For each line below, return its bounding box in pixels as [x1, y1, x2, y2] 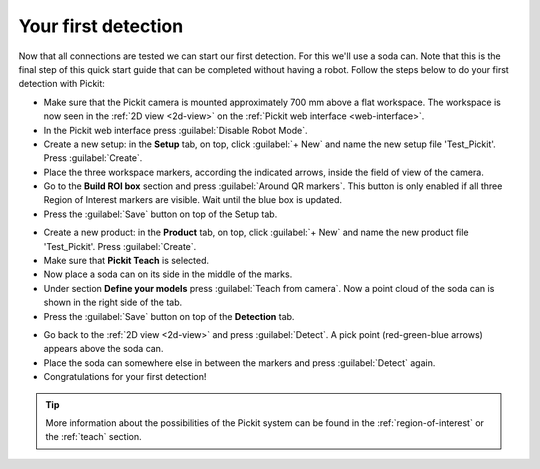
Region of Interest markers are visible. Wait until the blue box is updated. [43, 194, 343, 206]
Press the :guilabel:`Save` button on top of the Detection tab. [43, 310, 295, 322]
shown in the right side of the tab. [43, 296, 183, 309]
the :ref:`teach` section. [45, 431, 142, 443]
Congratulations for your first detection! [43, 371, 207, 383]
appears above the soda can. [43, 343, 164, 355]
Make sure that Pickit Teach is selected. [43, 255, 210, 267]
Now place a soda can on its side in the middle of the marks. [43, 268, 293, 280]
